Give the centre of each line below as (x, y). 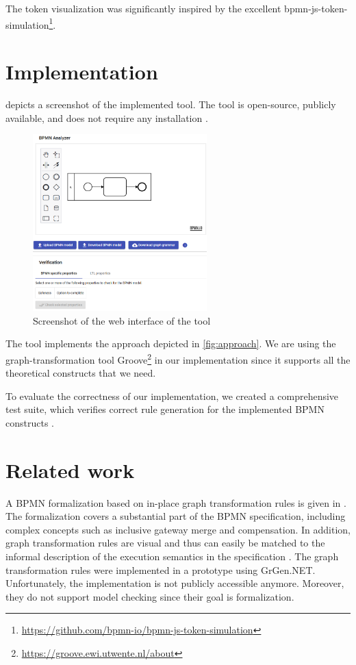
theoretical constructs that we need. (81, 373)
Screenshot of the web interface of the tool (122, 320)
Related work (70, 469)
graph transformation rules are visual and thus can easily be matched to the (165, 543)
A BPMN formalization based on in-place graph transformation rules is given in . (176, 502)
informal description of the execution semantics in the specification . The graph (172, 556)
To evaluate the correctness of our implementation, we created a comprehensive (172, 396)
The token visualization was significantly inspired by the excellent (143, 8)
